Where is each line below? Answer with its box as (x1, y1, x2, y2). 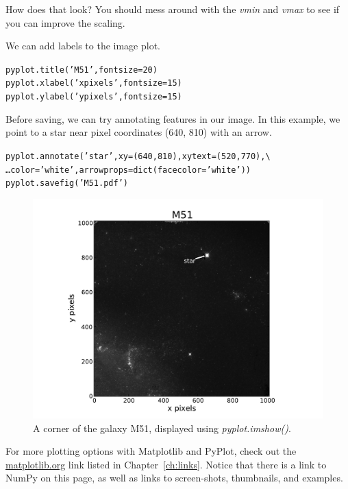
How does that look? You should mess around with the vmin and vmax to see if (5, 2, 340, 16)
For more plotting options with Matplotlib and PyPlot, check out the (5, 444, 297, 458)
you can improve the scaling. (5, 15, 125, 29)
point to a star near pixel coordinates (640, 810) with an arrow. (5, 125, 272, 139)
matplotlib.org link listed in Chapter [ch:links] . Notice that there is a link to (5, 457, 327, 471)
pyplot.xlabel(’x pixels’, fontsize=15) (5, 78, 182, 88)
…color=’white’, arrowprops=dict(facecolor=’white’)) (5, 165, 251, 175)
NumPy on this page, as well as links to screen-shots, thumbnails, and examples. (5, 470, 343, 485)
